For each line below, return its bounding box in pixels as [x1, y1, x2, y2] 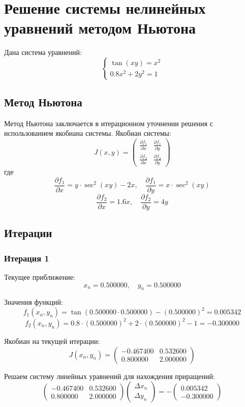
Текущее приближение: [4, 271, 75, 282]
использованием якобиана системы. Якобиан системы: [4, 128, 171, 138]
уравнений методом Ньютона [4, 17, 196, 38]
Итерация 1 [4, 251, 49, 264]
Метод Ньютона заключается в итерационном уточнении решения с [4, 118, 213, 128]
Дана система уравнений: [4, 47, 82, 57]
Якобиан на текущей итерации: [4, 335, 100, 346]
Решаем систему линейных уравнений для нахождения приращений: [4, 370, 215, 381]
